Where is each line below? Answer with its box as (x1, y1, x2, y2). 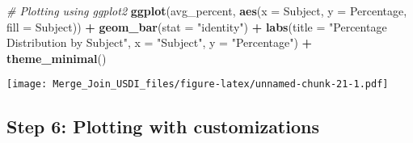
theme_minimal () (6, 49, 107, 66)
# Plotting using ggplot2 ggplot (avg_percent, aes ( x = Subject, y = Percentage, (6, 2, 407, 19)
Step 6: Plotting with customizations (6, 114, 319, 139)
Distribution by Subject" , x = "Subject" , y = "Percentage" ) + (6, 34, 313, 51)
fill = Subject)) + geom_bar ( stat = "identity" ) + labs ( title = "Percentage (6, 18, 387, 35)
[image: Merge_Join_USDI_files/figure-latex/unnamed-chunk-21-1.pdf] (6, 78, 389, 90)
